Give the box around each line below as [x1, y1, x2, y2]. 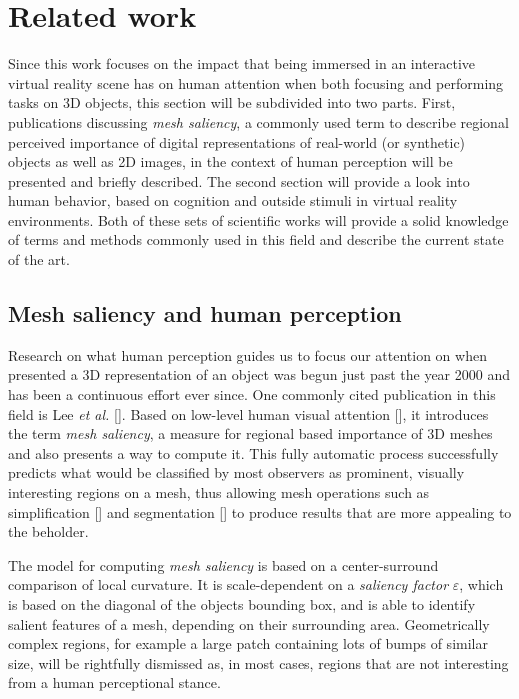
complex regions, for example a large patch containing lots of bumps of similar [8, 633, 488, 654]
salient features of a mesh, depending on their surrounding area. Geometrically [8, 613, 490, 634]
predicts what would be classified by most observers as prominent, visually [8, 462, 465, 483]
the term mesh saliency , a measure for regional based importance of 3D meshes [8, 423, 493, 444]
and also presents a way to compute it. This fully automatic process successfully [8, 442, 499, 463]
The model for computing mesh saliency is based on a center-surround [8, 554, 439, 575]
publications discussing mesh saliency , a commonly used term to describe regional [8, 111, 509, 132]
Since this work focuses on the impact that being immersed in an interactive [8, 53, 476, 74]
